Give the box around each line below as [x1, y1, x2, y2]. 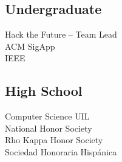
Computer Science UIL [5, 110, 90, 123]
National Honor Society [5, 121, 92, 134]
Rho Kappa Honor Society [5, 133, 103, 146]
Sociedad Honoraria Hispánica [5, 145, 117, 158]
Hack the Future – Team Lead [5, 28, 117, 41]
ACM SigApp [5, 39, 55, 52]
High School [5, 81, 83, 100]
